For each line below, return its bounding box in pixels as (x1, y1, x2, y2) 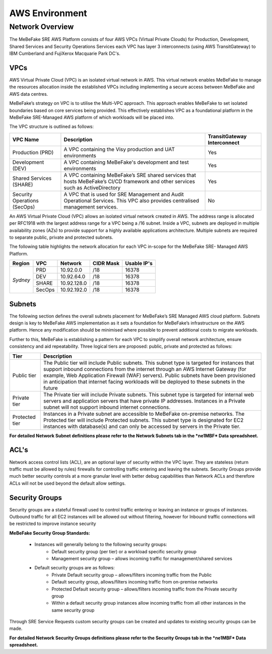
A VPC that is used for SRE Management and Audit (63, 190, 184, 198)
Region (12, 260, 30, 267)
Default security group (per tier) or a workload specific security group (51, 548, 196, 554)
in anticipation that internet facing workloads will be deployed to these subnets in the (43, 378, 245, 385)
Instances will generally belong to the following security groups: (34, 542, 167, 548)
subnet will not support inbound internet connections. (43, 404, 171, 411)
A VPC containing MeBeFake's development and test (63, 159, 189, 166)
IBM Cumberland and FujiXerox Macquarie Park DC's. (9, 50, 121, 56)
